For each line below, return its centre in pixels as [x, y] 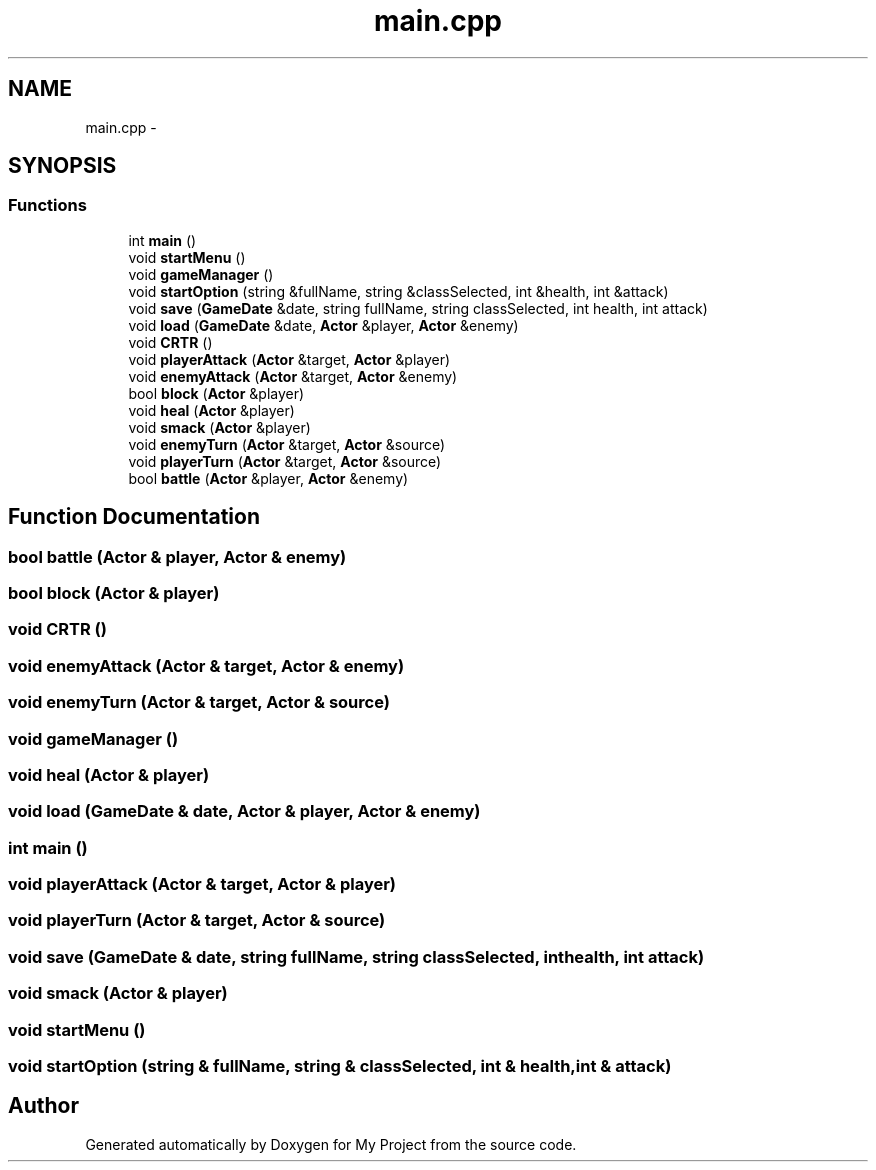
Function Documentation [134, 517]
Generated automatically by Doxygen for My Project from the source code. [331, 1144]
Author [43, 1106]
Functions [47, 205]
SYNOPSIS [62, 166]
